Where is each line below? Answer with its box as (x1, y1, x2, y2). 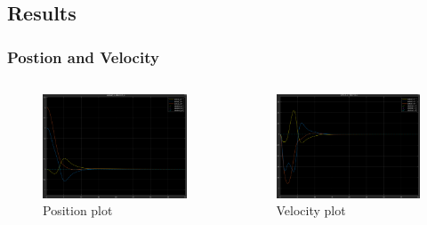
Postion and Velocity (7, 45, 159, 68)
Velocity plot (276, 201, 346, 220)
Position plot (43, 201, 113, 220)
